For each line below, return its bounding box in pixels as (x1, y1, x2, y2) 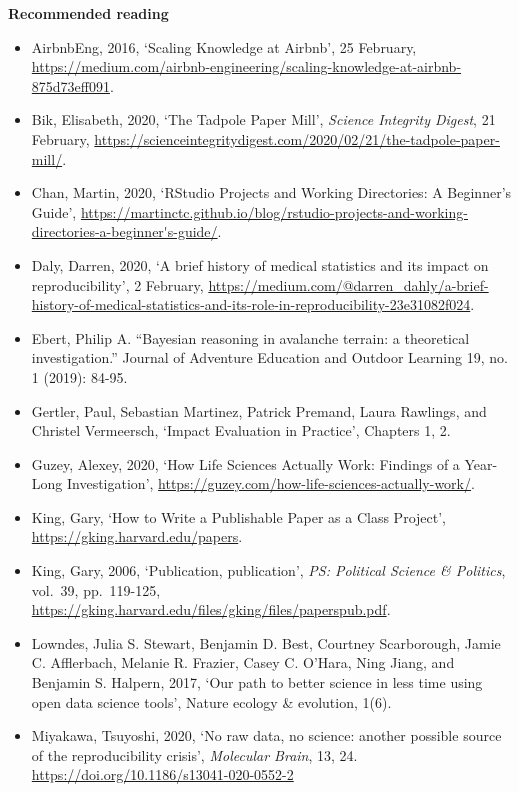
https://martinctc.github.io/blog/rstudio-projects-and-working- (80, 201, 468, 222)
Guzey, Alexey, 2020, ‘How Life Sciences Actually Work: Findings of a (31, 453, 460, 474)
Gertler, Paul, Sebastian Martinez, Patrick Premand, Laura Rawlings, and (31, 400, 487, 421)
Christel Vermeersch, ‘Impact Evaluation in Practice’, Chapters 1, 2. (31, 420, 451, 441)
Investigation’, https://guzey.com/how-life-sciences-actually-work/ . (66, 473, 475, 494)
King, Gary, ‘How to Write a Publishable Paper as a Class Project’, (31, 506, 446, 527)
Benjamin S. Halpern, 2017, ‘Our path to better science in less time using (31, 672, 483, 693)
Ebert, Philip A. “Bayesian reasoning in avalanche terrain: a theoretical (31, 327, 470, 348)
